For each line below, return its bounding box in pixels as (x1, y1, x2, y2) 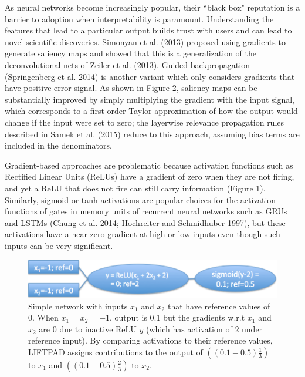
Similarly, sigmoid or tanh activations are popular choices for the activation (5, 193, 276, 206)
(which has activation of (146, 322, 232, 335)
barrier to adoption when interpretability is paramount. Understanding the (5, 12, 274, 25)
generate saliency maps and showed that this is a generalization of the (5, 47, 256, 59)
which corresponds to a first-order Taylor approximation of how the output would (5, 105, 298, 117)
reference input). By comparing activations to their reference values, (28, 334, 273, 346)
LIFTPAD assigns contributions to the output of (28, 345, 203, 358)
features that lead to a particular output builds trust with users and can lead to (5, 24, 292, 36)
